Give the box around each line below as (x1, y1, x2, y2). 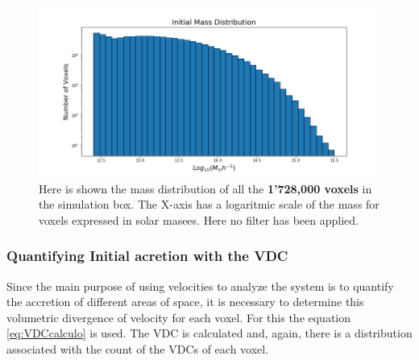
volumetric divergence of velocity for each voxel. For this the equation (6, 308, 351, 325)
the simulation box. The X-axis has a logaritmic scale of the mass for (39, 196, 380, 213)
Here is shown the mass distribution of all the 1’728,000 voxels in (39, 180, 372, 197)
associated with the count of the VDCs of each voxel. (6, 340, 269, 357)
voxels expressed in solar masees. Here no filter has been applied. (39, 211, 359, 228)
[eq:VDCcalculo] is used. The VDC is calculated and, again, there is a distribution (6, 325, 413, 341)
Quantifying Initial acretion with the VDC (6, 246, 288, 266)
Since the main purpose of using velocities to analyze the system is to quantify (6, 277, 394, 294)
